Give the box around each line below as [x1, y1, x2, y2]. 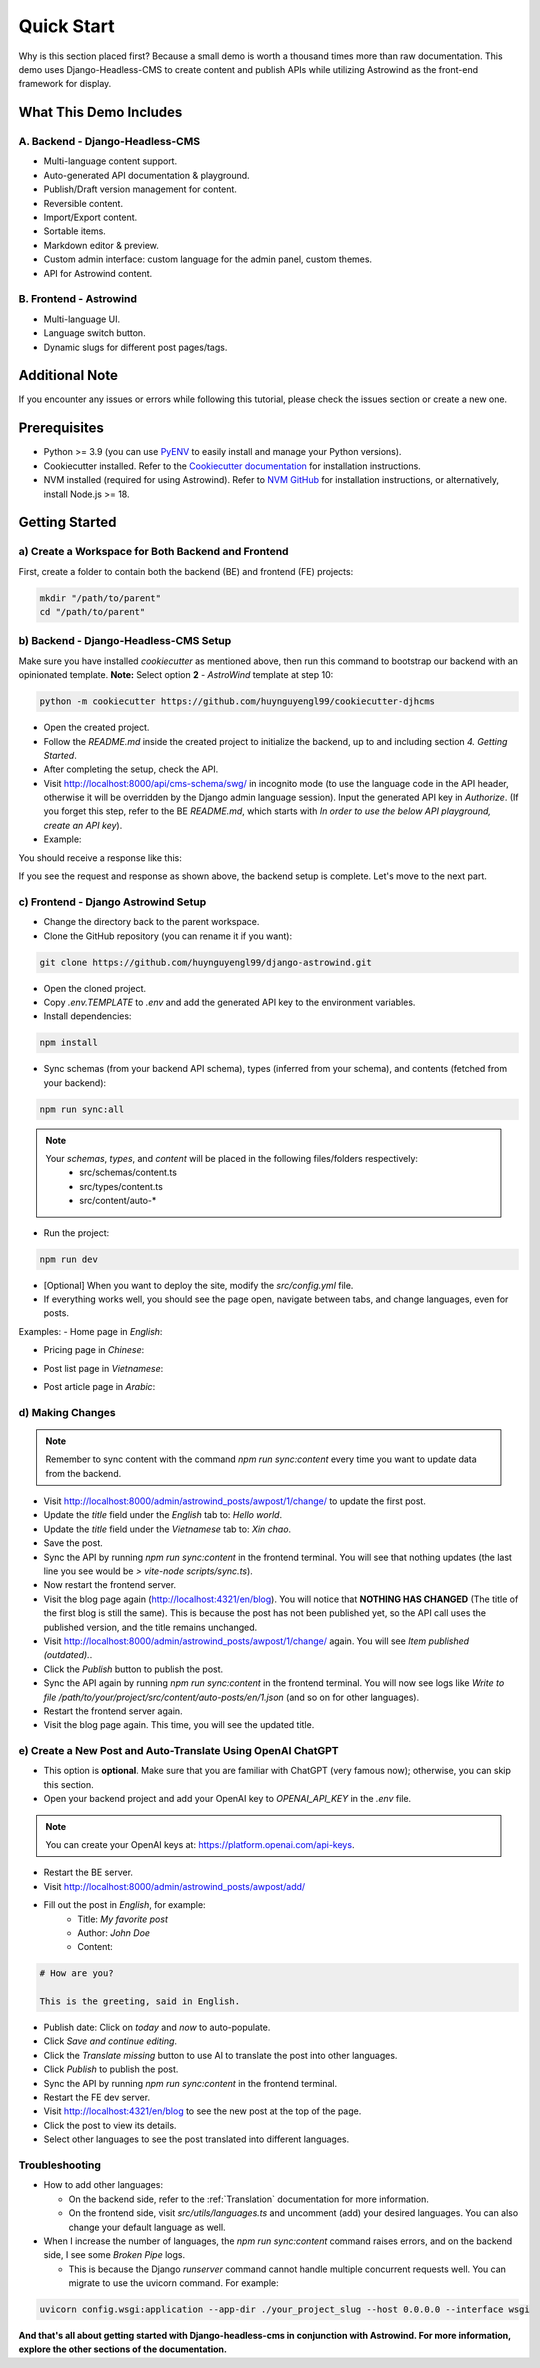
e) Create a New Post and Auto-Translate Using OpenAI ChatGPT [18, 1744, 339, 1758]
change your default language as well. [68, 2221, 226, 2233]
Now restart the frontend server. [43, 1579, 177, 1591]
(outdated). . [43, 1649, 93, 1661]
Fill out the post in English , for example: [43, 1899, 206, 1911]
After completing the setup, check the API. [43, 763, 219, 775]
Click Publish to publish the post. [43, 2063, 179, 2075]
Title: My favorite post [77, 1913, 169, 1925]
